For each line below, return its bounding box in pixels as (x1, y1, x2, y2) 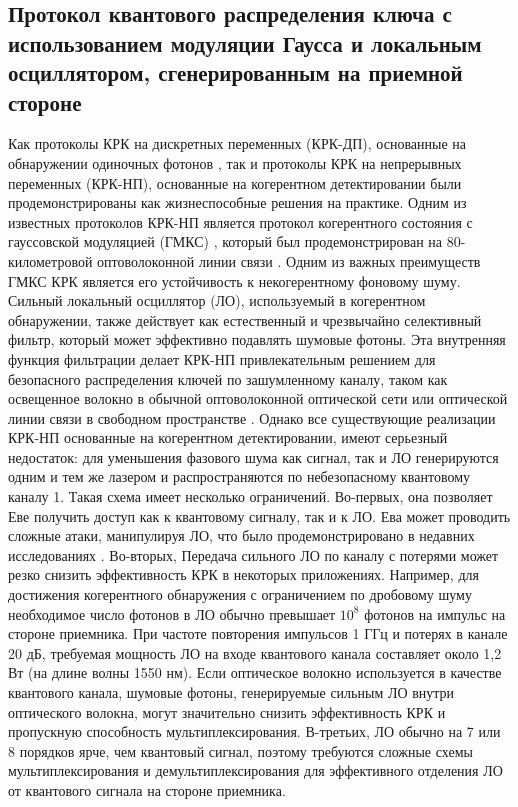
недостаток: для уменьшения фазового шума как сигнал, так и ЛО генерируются (8, 446, 499, 467)
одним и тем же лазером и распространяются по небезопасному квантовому (8, 466, 471, 487)
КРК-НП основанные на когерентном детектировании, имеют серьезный (8, 427, 448, 448)
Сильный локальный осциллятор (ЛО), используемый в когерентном (8, 290, 426, 311)
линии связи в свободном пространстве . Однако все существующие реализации (8, 407, 496, 428)
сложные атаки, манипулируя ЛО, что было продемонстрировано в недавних (8, 525, 475, 546)
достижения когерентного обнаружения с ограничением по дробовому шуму (8, 584, 472, 605)
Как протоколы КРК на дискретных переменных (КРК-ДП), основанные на (8, 133, 466, 154)
